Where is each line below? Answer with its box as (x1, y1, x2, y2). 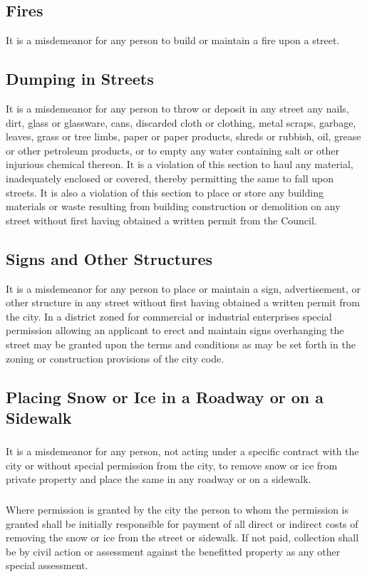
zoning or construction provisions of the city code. (6, 350, 224, 365)
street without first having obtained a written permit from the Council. (6, 212, 317, 227)
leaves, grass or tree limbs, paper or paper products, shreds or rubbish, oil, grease (6, 129, 361, 144)
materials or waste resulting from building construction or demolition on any (6, 199, 341, 214)
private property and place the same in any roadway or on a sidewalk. (6, 472, 311, 487)
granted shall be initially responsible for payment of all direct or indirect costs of (6, 516, 358, 531)
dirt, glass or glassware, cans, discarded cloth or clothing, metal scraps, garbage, (6, 115, 356, 130)
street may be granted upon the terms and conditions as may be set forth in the (6, 336, 356, 351)
